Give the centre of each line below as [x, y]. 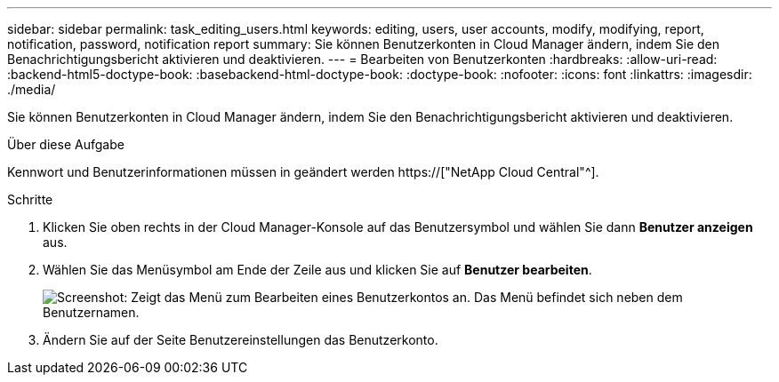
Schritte [30, 199]
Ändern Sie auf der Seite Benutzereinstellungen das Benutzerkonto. [241, 340]
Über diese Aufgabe [66, 144]
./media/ [32, 89]
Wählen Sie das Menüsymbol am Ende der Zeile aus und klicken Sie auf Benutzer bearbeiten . [317, 270]
